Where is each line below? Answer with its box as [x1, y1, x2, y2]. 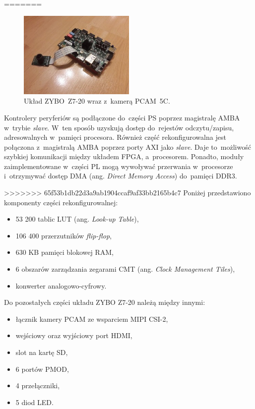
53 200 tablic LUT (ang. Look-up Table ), [15, 214, 139, 224]
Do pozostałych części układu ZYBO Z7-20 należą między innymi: [4, 297, 205, 307]
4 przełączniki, [15, 380, 60, 391]
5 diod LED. [15, 397, 54, 407]
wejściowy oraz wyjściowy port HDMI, [15, 330, 132, 341]
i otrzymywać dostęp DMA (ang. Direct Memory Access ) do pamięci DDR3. [4, 171, 237, 181]
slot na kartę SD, [15, 347, 68, 357]
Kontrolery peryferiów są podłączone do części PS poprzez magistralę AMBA [4, 112, 240, 122]
